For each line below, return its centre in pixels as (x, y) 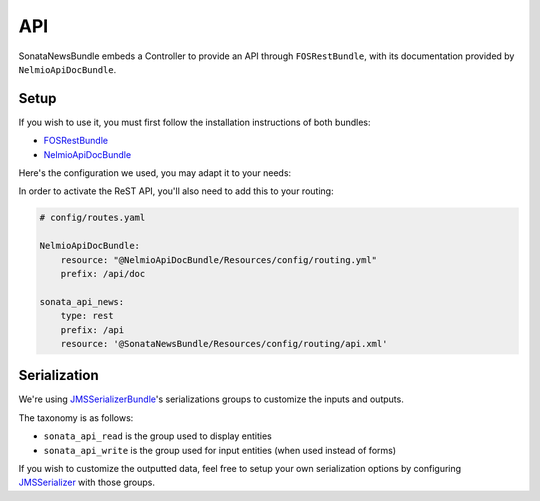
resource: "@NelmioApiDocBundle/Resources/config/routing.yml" (219, 259)
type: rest (87, 316)
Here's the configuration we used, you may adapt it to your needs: (155, 173)
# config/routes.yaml (92, 218)
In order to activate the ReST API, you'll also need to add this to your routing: (176, 191)
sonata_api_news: (82, 301)
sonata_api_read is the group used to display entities (157, 436)
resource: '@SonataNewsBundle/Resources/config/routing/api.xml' (224, 343)
